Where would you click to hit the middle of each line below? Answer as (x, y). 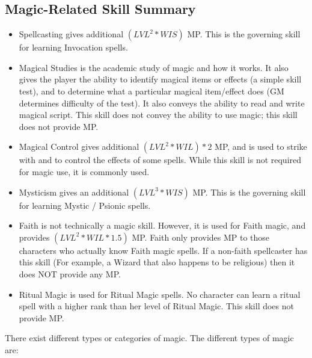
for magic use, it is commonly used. (84, 171)
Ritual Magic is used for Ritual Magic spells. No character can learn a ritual (160, 294)
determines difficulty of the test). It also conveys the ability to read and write (162, 103)
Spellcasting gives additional (71, 34)
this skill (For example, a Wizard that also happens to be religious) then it (157, 262)
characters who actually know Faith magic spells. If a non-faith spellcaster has (163, 250)
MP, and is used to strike (261, 147)
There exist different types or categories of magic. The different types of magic (149, 338)
